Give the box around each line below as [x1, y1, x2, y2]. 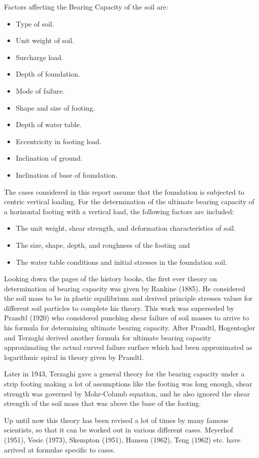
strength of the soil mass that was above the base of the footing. [4, 398, 201, 408]
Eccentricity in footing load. [15, 136, 101, 146]
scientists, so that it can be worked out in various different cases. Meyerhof [4, 424, 233, 435]
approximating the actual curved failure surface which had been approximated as [4, 342, 252, 352]
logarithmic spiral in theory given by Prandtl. [4, 351, 144, 362]
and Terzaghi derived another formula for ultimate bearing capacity [4, 332, 211, 342]
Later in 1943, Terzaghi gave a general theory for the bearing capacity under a [4, 368, 244, 379]
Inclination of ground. [15, 153, 82, 163]
